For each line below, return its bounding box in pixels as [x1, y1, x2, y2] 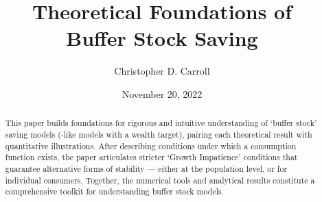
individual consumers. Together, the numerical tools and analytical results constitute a [5, 174, 315, 186]
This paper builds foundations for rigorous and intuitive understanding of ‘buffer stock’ [5, 117, 317, 129]
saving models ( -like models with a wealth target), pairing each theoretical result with [5, 128, 312, 140]
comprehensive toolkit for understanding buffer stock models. [5, 186, 224, 197]
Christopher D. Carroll [114, 64, 210, 78]
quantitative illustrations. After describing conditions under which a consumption [5, 140, 297, 151]
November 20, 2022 [122, 86, 203, 101]
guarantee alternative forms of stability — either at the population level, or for [5, 162, 288, 174]
